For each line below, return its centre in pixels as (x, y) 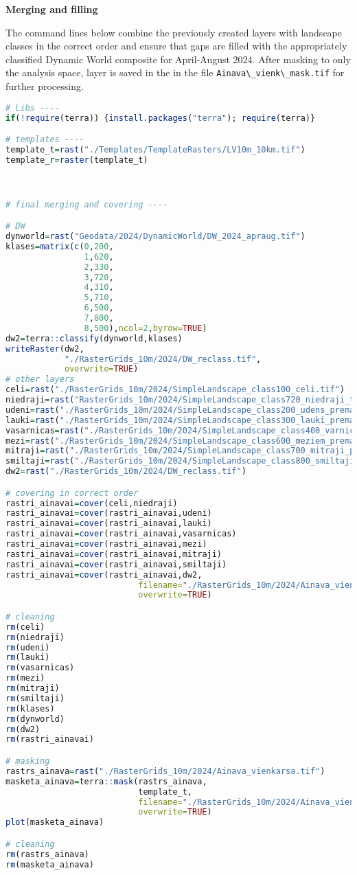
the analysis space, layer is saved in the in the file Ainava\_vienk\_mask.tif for (175, 72)
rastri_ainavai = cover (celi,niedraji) (92, 503)
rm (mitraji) (33, 689)
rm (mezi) (25, 678)
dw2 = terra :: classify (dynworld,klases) (94, 338)
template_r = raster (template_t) (77, 160)
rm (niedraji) (35, 637)
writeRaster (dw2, (45, 349)
